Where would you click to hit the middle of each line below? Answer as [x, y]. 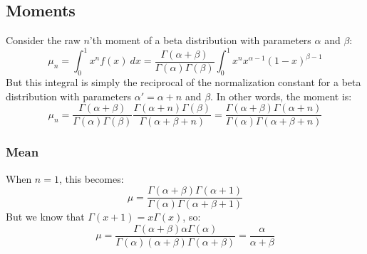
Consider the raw [43, 40]
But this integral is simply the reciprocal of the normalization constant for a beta [183, 82]
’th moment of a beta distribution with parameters [200, 40]
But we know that [45, 217]
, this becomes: [91, 178]
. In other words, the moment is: [281, 96]
